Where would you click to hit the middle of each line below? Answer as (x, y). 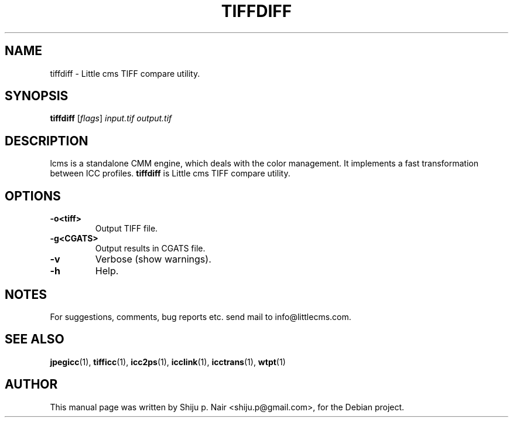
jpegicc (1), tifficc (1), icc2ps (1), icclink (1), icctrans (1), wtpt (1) (168, 362)
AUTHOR (31, 384)
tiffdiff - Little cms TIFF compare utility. (125, 73)
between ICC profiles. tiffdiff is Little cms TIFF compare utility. (170, 173)
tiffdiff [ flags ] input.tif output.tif (111, 118)
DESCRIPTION (47, 141)
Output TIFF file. (126, 229)
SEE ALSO (35, 339)
